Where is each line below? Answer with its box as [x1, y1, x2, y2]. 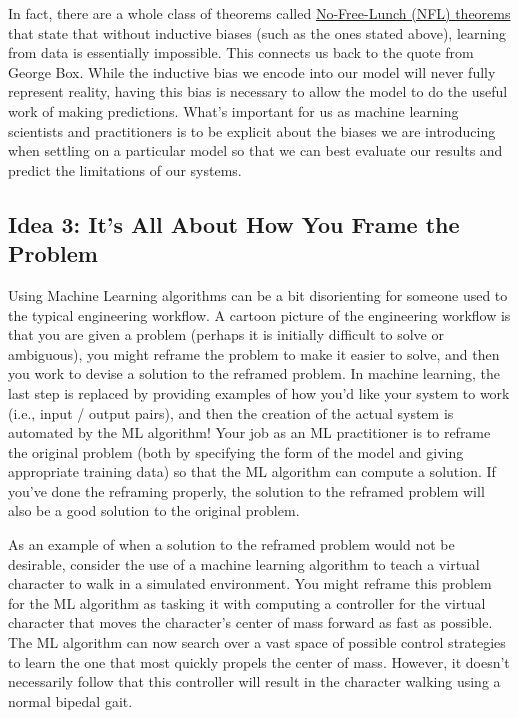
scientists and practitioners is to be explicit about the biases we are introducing [8, 120, 496, 141]
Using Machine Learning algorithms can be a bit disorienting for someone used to [8, 284, 508, 305]
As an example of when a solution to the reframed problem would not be [8, 534, 455, 555]
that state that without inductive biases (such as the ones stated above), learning [8, 22, 506, 43]
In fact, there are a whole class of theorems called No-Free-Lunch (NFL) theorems [8, 3, 511, 23]
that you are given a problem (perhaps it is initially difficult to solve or [8, 324, 444, 345]
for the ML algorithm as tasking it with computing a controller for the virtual [8, 592, 486, 613]
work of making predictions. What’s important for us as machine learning [8, 100, 459, 121]
